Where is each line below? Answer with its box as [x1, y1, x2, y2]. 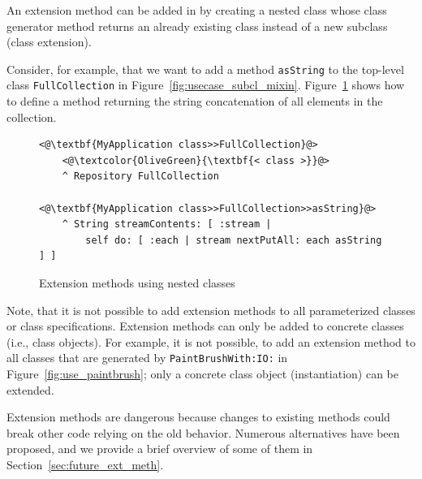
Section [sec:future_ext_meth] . [6, 456, 164, 473]
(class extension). [6, 33, 92, 50]
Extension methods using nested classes [39, 274, 235, 291]
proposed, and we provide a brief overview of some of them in [6, 440, 313, 457]
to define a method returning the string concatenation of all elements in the [6, 93, 383, 110]
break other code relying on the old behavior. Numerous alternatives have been [6, 424, 400, 441]
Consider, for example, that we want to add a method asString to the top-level [6, 60, 404, 77]
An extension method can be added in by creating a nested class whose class [6, 2, 387, 18]
